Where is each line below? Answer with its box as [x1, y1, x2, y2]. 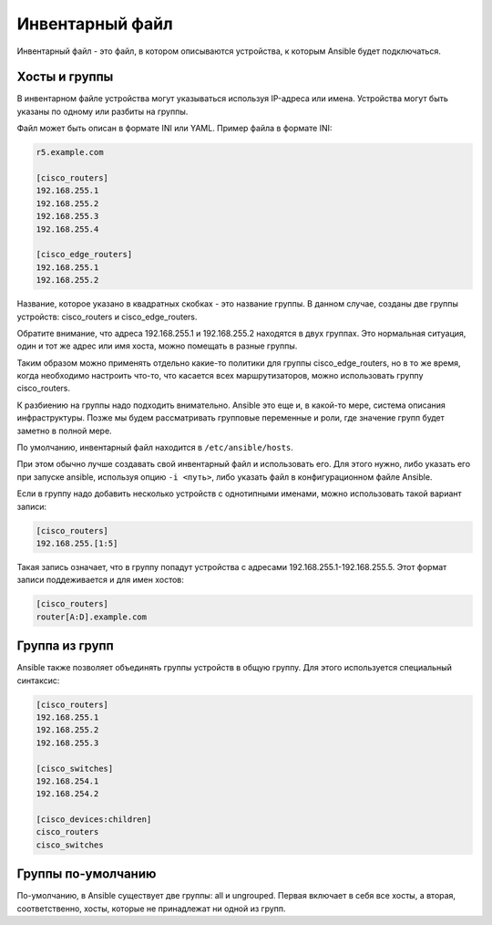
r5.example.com [36, 147, 104, 158]
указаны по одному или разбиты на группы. [16, 106, 189, 117]
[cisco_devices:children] [36, 815, 152, 825]
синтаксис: [16, 675, 60, 686]
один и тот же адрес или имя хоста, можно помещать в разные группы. [16, 340, 298, 351]
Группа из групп [16, 639, 114, 654]
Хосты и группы [16, 69, 114, 85]
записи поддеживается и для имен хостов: [16, 575, 184, 586]
